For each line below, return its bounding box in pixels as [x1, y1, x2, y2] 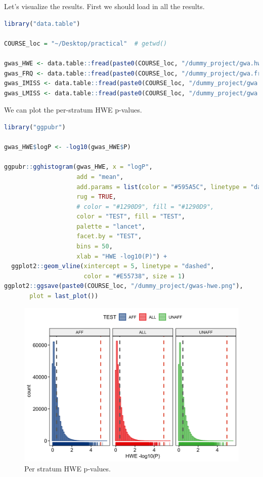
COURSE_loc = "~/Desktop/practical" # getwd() [4, 40, 167, 47]
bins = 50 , [76, 243, 113, 250]
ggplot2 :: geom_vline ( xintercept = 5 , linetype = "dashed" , [11, 263, 214, 270]
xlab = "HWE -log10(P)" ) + [76, 252, 167, 260]
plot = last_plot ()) [29, 292, 99, 300]
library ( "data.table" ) [4, 20, 80, 27]
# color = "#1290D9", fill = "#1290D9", [76, 203, 214, 210]
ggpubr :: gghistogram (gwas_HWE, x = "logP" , [4, 163, 153, 171]
